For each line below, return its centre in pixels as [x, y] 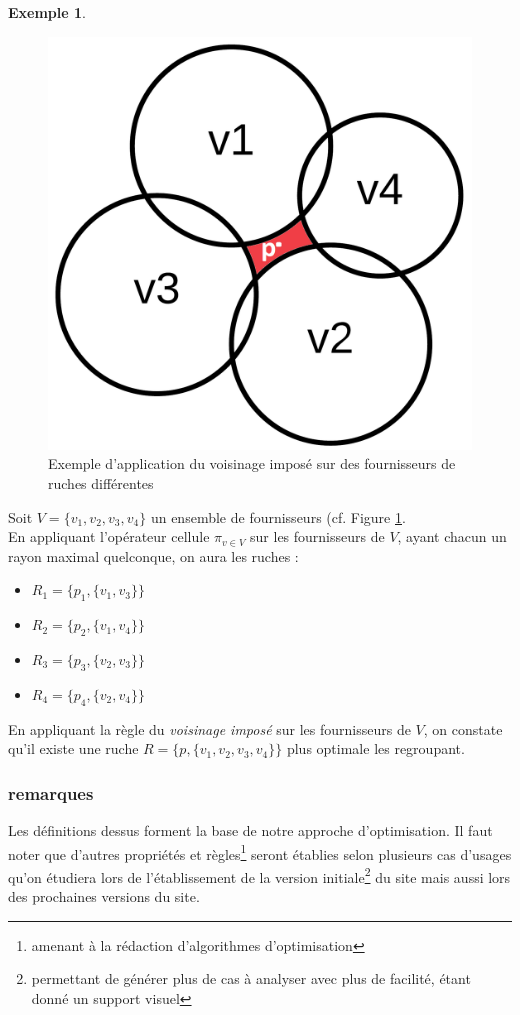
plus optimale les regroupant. [375, 748]
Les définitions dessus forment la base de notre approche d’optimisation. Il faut [250, 829]
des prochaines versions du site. [104, 896]
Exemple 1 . [47, 12]
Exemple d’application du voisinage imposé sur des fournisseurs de [252, 463]
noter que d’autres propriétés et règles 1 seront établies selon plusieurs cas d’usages [260, 852]
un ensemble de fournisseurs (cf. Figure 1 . [278, 516]
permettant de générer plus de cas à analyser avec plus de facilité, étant [251, 978]
